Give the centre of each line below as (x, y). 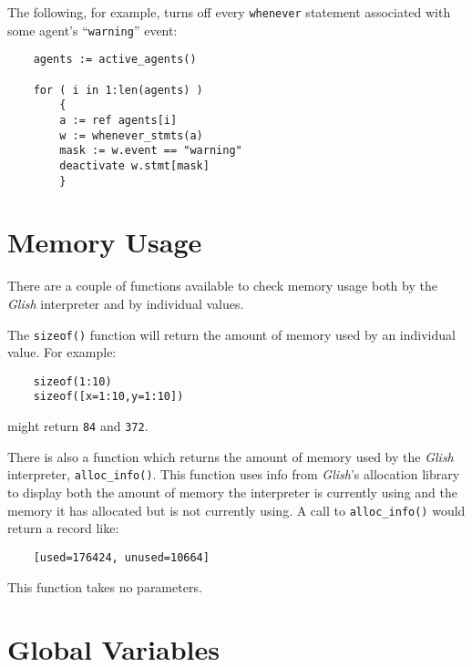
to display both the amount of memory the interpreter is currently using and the (232, 492)
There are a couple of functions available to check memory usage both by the (222, 286)
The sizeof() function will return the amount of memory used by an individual (231, 334)
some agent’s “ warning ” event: (92, 30)
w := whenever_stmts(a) (131, 135)
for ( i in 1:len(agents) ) (118, 90)
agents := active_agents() (115, 60)
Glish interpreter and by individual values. (126, 303)
